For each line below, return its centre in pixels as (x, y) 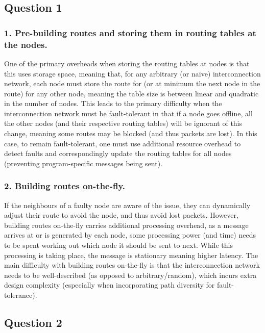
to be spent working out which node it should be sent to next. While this (118, 245)
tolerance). (21, 295)
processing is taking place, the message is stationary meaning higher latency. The (131, 255)
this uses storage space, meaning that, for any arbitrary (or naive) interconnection (132, 73)
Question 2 (33, 322)
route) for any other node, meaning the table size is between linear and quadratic (131, 93)
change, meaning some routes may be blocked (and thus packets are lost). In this (131, 133)
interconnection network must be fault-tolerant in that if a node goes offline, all (128, 113)
